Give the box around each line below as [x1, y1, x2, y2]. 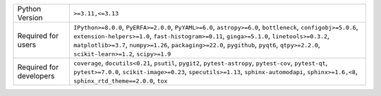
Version [17, 13, 43, 23]
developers [17, 71, 55, 80]
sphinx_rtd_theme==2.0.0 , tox [73, 76, 168, 85]
